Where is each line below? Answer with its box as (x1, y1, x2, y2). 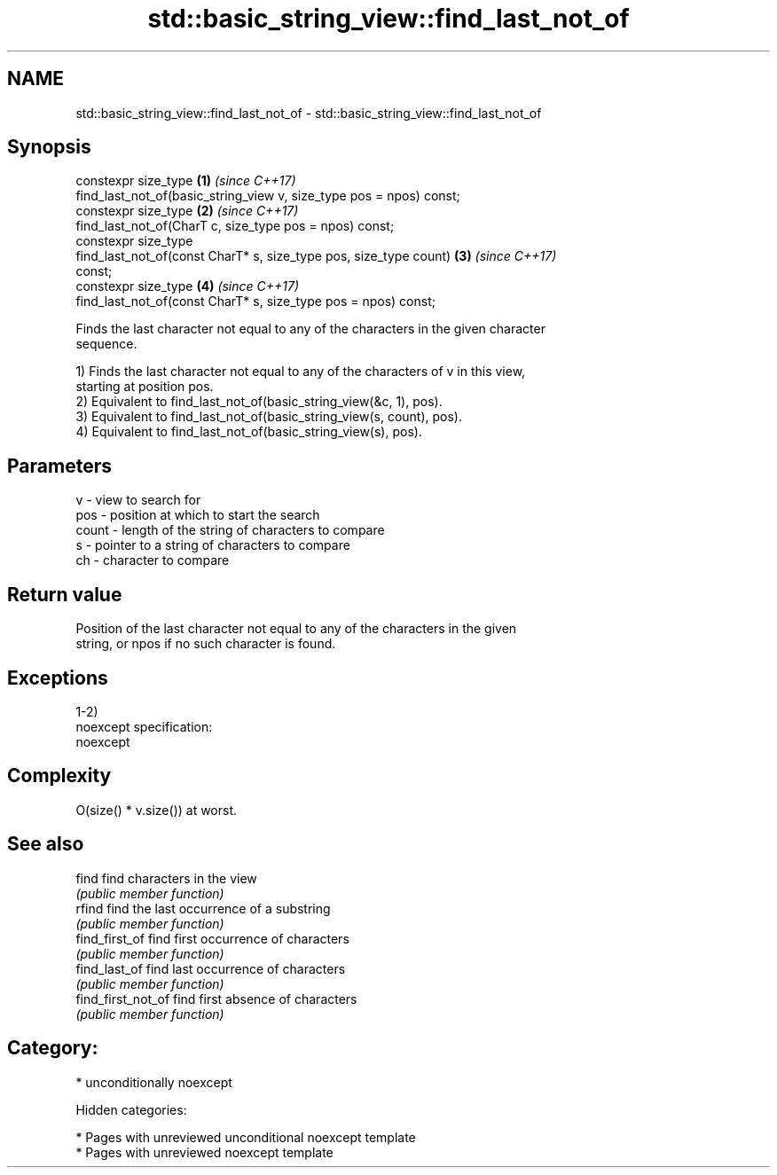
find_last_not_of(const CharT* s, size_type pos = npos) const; (75, 294, 436, 309)
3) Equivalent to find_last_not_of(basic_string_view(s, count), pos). (75, 409, 463, 425)
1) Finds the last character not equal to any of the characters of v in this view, (75, 364, 526, 380)
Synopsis (7, 136, 91, 159)
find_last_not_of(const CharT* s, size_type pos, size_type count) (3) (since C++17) (75, 248, 557, 264)
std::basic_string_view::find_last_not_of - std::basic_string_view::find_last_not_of (75, 105, 542, 121)
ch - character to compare (75, 552, 230, 568)
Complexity (7, 764, 112, 787)
